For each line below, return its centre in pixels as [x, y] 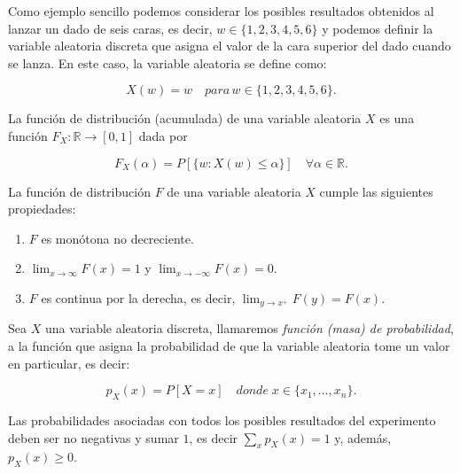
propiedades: [42, 209]
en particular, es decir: [69, 363]
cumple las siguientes [376, 191]
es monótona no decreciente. [117, 238]
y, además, [363, 437]
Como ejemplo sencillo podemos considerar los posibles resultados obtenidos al [221, 11]
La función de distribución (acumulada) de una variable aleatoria [185, 118]
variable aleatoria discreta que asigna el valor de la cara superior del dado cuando [230, 46]
